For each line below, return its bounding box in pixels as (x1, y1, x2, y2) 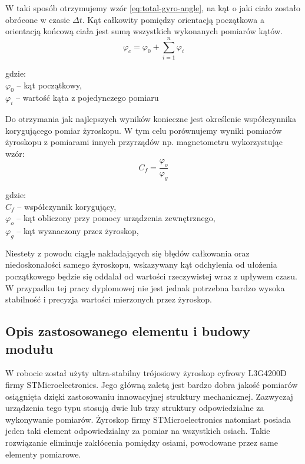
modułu (5, 339, 54, 357)
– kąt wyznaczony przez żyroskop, (16, 225, 139, 237)
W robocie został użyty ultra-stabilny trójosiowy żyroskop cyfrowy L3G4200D (5, 367, 287, 379)
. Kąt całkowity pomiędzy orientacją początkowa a (82, 13, 264, 25)
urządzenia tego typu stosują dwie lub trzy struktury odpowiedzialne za (5, 402, 264, 414)
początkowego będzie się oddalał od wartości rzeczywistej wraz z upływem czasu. (5, 270, 297, 282)
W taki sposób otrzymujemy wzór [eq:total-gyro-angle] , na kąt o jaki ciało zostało (5, 2, 300, 14)
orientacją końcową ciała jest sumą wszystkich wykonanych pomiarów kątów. (5, 25, 283, 37)
